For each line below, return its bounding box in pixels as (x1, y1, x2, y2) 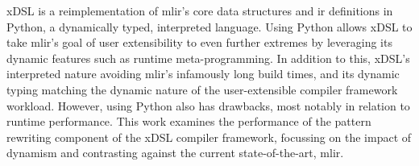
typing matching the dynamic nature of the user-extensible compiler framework (6, 81, 398, 98)
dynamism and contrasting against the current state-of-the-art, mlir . (6, 144, 344, 161)
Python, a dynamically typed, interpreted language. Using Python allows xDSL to (6, 18, 413, 35)
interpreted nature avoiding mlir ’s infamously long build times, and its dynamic (6, 65, 400, 82)
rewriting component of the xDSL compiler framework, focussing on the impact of (6, 128, 412, 145)
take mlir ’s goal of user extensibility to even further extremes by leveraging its (6, 34, 392, 51)
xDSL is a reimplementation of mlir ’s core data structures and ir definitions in (6, 2, 393, 19)
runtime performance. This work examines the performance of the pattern (6, 113, 371, 130)
